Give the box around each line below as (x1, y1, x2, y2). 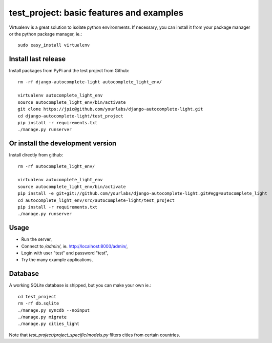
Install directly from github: (9, 152, 63, 158)
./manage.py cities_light (18, 321, 80, 326)
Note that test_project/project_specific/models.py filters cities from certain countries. (9, 332, 180, 338)
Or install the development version (9, 139, 117, 148)
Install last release (9, 55, 66, 63)
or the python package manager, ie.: (9, 31, 83, 37)
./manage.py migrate (18, 314, 67, 320)
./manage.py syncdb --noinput (18, 307, 90, 313)
